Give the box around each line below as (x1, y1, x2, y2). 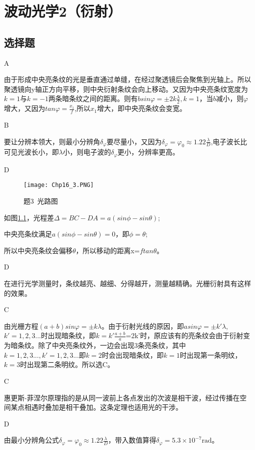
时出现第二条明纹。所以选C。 (20, 359, 115, 370)
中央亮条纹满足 (4, 229, 52, 239)
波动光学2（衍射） (4, 1, 122, 21)
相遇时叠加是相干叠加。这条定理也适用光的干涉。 (24, 402, 182, 412)
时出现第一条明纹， (179, 349, 242, 360)
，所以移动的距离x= (76, 245, 140, 255)
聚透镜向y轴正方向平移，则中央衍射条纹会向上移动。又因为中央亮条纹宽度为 (4, 83, 248, 94)
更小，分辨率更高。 (117, 147, 179, 157)
